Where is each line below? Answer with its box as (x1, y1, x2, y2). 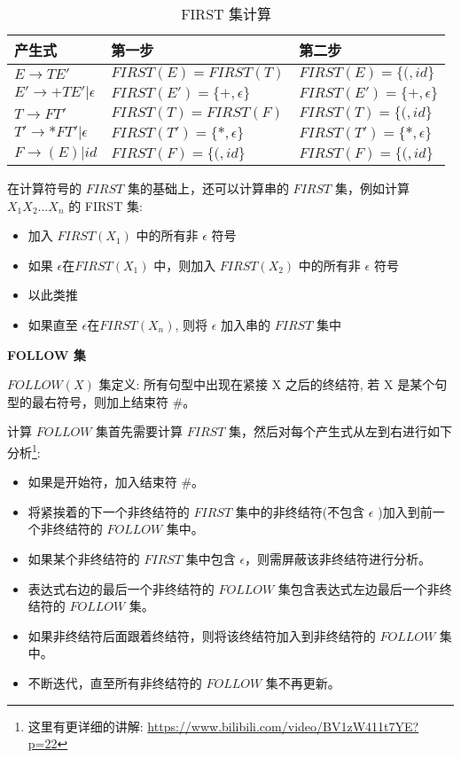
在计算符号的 (7, 179, 82, 197)
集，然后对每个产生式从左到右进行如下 (228, 422, 452, 441)
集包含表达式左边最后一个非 (277, 579, 440, 598)
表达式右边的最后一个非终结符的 (27, 579, 215, 598)
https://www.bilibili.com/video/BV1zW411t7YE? (147, 716, 419, 735)
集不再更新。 (265, 673, 340, 692)
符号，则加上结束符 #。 (56, 392, 196, 410)
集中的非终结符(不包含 (235, 502, 365, 520)
